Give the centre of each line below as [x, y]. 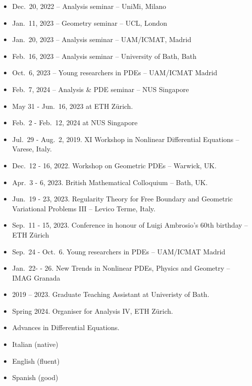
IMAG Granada [36, 277]
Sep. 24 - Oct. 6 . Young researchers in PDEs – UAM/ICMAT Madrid [119, 251]
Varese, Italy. [32, 149]
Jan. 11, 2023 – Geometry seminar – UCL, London [90, 23]
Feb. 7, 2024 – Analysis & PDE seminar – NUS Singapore [101, 89]
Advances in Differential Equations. [66, 327]
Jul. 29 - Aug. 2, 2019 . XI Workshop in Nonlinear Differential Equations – [126, 139]
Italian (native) [35, 344]
